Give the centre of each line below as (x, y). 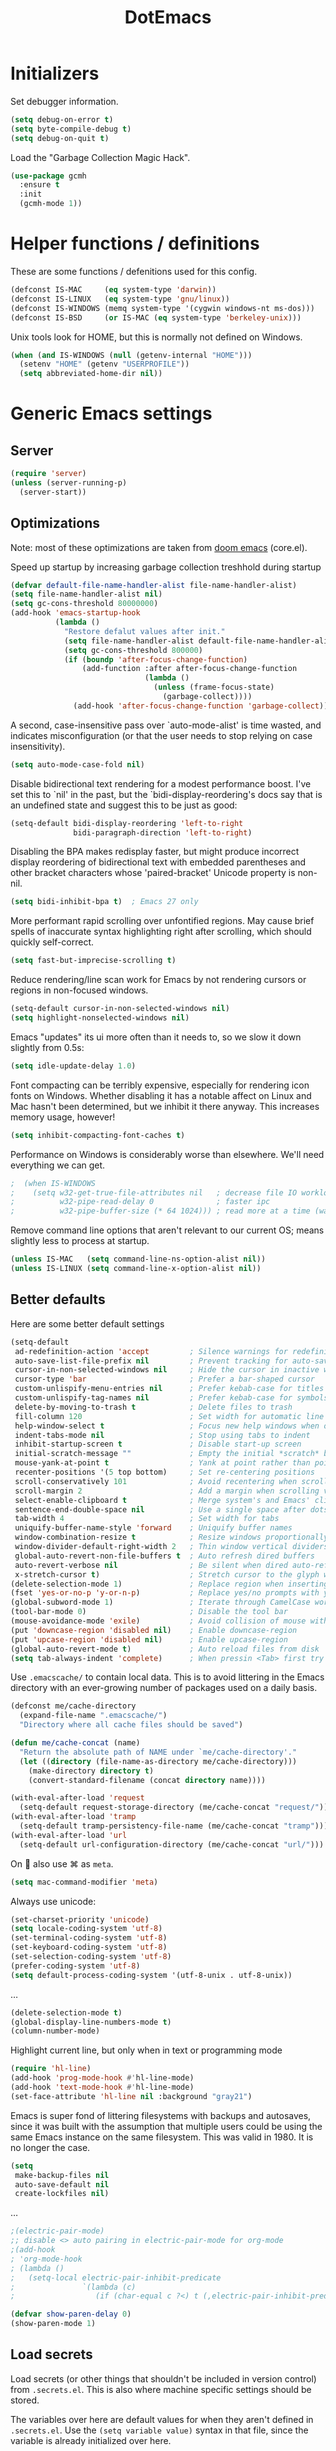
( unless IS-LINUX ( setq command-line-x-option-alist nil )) (136, 1269)
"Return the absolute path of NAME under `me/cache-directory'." (158, 1752)
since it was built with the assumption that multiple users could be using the (166, 2126)
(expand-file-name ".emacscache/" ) (93, 1716)
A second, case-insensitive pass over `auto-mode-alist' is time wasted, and (166, 725)
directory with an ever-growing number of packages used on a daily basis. (164, 1688)
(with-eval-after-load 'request (77, 1798)
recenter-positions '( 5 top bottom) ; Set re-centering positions (164, 1472)
